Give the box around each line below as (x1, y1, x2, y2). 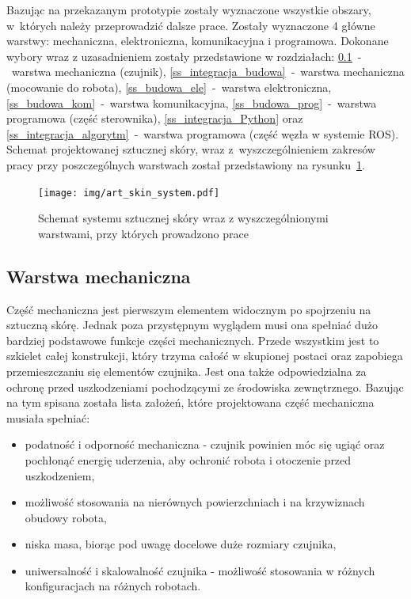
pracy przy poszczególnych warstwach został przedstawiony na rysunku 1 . (6, 156, 365, 172)
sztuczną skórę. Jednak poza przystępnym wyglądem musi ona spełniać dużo (6, 317, 378, 333)
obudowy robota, (25, 509, 107, 525)
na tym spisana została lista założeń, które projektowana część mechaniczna (6, 394, 375, 411)
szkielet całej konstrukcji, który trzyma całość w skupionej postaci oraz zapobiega (6, 347, 403, 364)
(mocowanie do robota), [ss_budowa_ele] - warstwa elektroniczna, (6, 78, 332, 95)
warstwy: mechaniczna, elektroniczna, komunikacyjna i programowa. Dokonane (6, 32, 389, 49)
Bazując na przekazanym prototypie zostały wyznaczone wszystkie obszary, (6, 2, 371, 17)
